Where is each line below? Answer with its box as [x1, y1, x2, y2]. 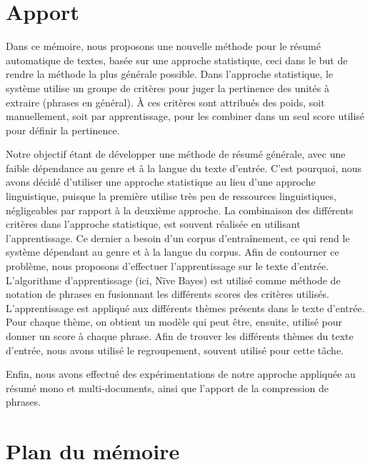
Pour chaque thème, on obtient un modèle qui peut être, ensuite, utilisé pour [6, 314, 343, 329]
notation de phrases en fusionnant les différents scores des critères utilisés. [6, 286, 329, 301]
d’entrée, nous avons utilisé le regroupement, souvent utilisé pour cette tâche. [6, 342, 344, 357]
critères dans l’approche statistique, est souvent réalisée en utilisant [6, 216, 301, 231]
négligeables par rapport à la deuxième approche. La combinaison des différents [6, 202, 354, 217]
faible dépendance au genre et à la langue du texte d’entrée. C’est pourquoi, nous [6, 160, 362, 175]
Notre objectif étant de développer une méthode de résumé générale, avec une [6, 146, 346, 161]
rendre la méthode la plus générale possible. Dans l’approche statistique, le [6, 66, 334, 81]
